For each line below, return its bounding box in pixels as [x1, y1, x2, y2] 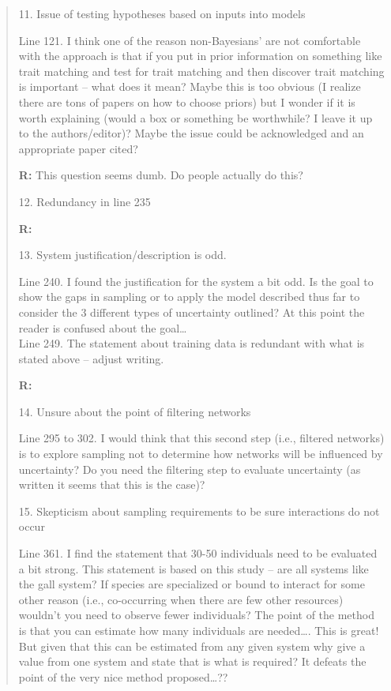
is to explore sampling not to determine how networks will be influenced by [18, 445, 383, 462]
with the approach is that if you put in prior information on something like [18, 47, 382, 64]
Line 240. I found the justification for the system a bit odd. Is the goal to [18, 272, 374, 289]
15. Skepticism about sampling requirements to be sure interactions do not [18, 502, 380, 519]
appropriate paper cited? [18, 140, 138, 156]
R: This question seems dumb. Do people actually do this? [18, 167, 303, 183]
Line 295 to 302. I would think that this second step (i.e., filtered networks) [18, 430, 385, 446]
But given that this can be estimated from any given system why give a [18, 637, 366, 654]
